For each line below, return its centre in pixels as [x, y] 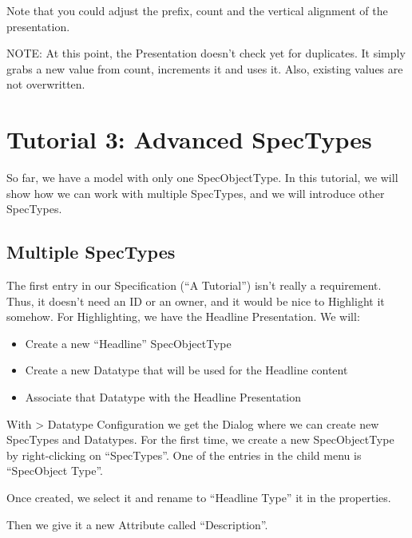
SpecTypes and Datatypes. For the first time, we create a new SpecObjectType [200, 439]
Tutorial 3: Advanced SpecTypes [189, 139]
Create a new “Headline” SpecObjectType [128, 343]
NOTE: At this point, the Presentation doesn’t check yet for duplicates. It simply [206, 53]
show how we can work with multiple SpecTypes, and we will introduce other [196, 193]
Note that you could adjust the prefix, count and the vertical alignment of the [197, 10]
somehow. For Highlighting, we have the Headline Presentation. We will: [183, 316]
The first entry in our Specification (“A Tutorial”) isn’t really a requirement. [194, 285]
